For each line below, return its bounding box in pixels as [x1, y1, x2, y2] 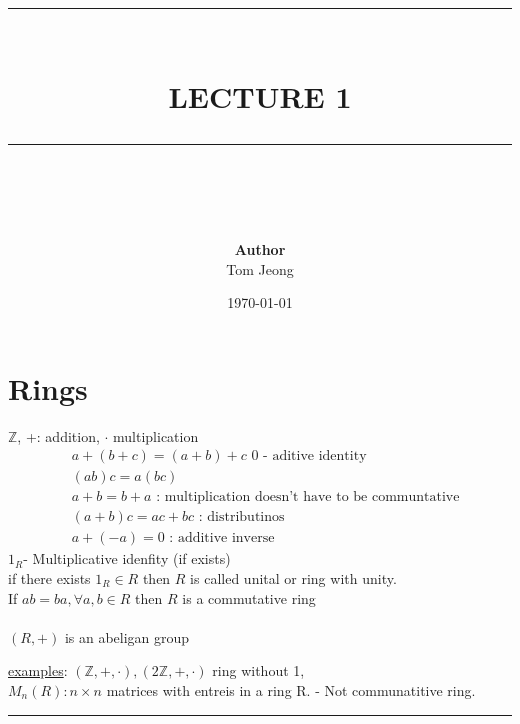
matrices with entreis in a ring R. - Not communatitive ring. [106, 679, 476, 700]
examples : [8, 660, 68, 681]
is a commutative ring [182, 587, 316, 608]
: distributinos [198, 510, 285, 525]
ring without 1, [212, 660, 305, 681]
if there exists [8, 568, 91, 588]
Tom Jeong [226, 258, 294, 279]
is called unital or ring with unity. [190, 568, 397, 588]
